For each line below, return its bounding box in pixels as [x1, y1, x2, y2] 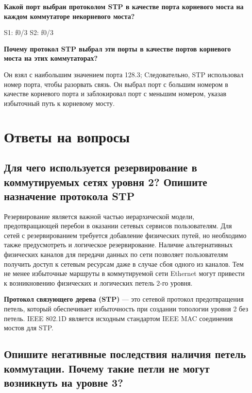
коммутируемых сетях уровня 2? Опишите [4, 174, 207, 189]
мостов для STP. [4, 323, 53, 333]
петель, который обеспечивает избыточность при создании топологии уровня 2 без [4, 304, 248, 314]
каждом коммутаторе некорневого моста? [4, 11, 135, 21]
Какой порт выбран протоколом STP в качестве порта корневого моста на [4, 1, 244, 11]
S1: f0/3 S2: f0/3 [4, 27, 53, 37]
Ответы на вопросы [4, 126, 130, 146]
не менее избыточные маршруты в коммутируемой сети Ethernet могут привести [4, 268, 245, 278]
